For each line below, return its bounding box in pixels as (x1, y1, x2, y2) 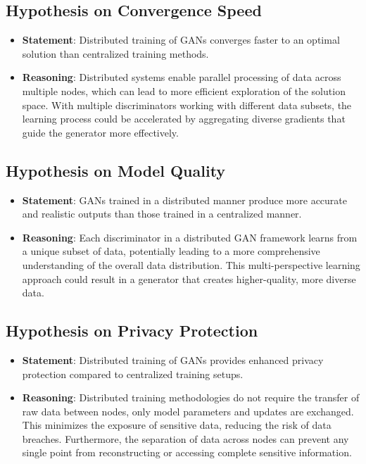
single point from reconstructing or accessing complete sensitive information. (22, 445, 352, 460)
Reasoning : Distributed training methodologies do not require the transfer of (22, 390, 360, 405)
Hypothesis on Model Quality (6, 159, 226, 181)
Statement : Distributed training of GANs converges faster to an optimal (22, 32, 340, 47)
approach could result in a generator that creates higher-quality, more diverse (22, 271, 356, 286)
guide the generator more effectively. (22, 125, 179, 139)
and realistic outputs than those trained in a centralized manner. (22, 206, 302, 221)
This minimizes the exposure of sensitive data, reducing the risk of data (22, 418, 332, 432)
